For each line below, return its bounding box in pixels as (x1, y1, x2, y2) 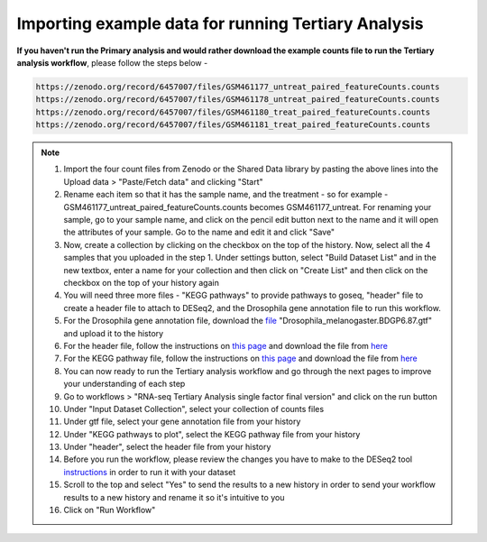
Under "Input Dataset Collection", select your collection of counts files (63, 403, 325, 414)
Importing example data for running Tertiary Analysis (16, 14, 424, 33)
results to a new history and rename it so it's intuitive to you (63, 491, 285, 502)
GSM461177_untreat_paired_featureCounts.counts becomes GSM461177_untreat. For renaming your (63, 201, 432, 212)
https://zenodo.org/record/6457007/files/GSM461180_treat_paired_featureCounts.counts (35, 106, 431, 117)
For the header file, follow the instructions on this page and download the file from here (63, 340, 388, 351)
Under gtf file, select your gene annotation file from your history (63, 416, 301, 427)
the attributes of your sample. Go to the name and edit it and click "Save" (63, 226, 335, 238)
